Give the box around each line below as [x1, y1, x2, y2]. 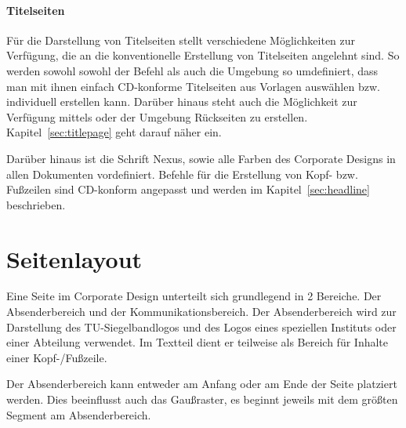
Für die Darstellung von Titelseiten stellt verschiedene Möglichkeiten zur [6, 31, 356, 48]
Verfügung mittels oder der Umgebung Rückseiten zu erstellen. [6, 108, 308, 125]
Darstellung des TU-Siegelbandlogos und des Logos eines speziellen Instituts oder [6, 318, 397, 335]
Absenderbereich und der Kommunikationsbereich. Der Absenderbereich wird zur [6, 303, 397, 320]
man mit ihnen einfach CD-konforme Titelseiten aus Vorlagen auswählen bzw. [6, 78, 380, 94]
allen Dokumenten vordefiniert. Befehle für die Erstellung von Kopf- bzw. [6, 165, 358, 182]
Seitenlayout [6, 242, 143, 274]
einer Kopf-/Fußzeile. [6, 349, 107, 365]
